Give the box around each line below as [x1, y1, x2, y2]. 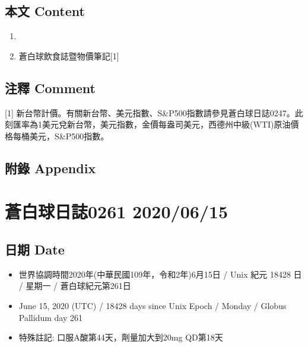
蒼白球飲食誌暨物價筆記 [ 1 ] [18, 49, 119, 62]
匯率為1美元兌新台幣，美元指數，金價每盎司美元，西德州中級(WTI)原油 [12, 118, 291, 130]
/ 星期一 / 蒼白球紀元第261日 [18, 279, 131, 292]
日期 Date [5, 240, 65, 258]
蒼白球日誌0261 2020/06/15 [5, 199, 228, 224]
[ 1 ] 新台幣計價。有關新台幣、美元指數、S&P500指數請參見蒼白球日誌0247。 [5, 106, 295, 119]
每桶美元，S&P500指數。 [12, 129, 109, 142]
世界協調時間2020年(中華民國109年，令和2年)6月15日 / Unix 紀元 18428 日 [18, 268, 302, 280]
